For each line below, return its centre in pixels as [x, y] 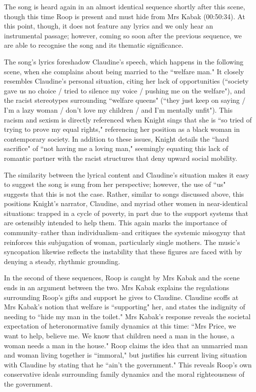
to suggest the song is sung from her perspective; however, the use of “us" [115, 184]
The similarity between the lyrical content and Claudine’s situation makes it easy [127, 174]
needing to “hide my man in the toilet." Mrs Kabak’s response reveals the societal [127, 316]
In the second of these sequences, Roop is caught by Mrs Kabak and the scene [122, 278]
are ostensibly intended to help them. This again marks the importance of [115, 223]
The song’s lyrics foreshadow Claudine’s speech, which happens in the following [124, 61]
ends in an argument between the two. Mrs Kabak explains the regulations [117, 287]
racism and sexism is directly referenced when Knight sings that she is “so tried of [128, 119]
